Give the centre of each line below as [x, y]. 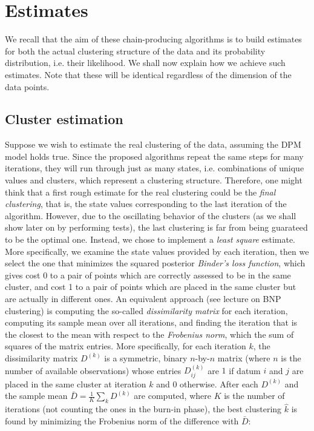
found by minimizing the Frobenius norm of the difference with [122, 421]
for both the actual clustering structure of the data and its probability [135, 51]
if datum [245, 370]
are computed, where [172, 396]
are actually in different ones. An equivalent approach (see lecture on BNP [143, 299]
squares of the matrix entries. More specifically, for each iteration [126, 346]
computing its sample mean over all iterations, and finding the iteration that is [151, 322]
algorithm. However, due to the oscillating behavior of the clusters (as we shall [151, 215]
